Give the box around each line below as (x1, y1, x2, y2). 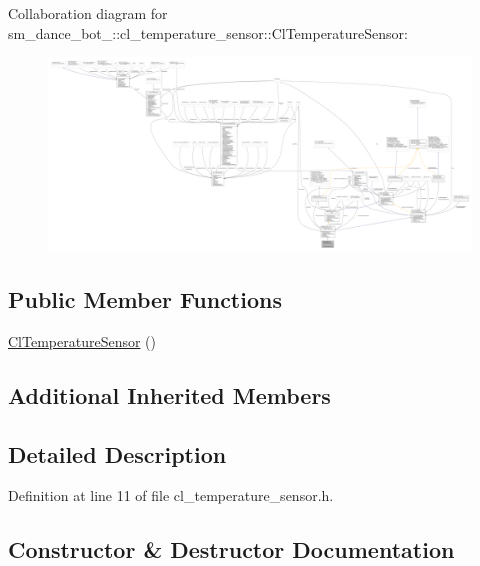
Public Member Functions (8, 283, 282, 314)
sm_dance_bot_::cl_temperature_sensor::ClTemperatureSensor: (8, 22, 408, 43)
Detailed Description (8, 438, 227, 469)
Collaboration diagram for (8, 3, 168, 23)
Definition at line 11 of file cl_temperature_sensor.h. (8, 485, 334, 506)
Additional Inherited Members (8, 379, 331, 410)
